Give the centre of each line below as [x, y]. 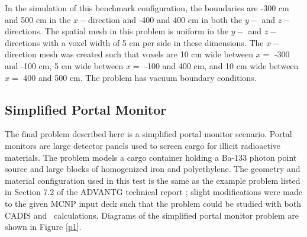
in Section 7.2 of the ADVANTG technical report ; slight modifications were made [153, 192]
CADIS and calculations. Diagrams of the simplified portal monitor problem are [152, 215]
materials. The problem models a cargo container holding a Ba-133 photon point [151, 157]
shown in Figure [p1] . [43, 227]
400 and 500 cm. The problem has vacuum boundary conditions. [140, 77]
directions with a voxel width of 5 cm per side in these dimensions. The [134, 42]
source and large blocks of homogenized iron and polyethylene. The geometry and [153, 169]
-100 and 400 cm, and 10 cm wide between [222, 65]
